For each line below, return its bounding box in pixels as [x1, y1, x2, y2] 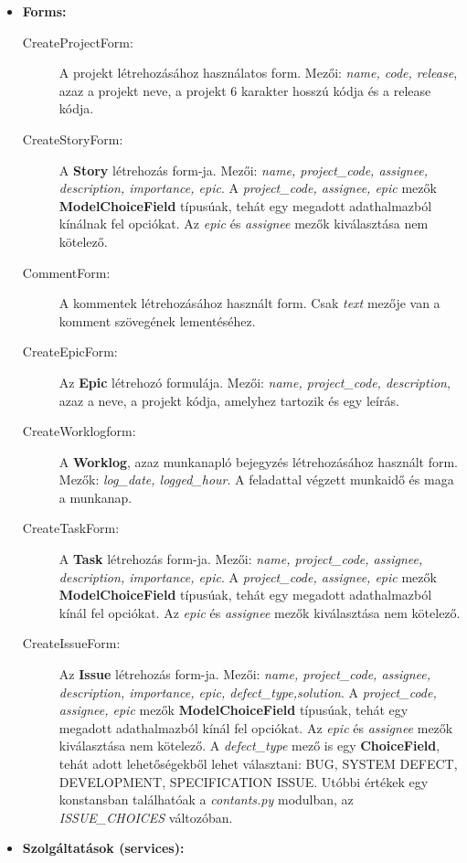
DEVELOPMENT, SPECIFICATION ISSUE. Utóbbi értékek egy [58, 772, 429, 791]
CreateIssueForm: [22, 634, 121, 653]
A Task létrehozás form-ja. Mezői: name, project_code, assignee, [58, 549, 423, 569]
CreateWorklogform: [22, 421, 136, 441]
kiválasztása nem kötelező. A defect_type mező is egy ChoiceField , [58, 736, 440, 755]
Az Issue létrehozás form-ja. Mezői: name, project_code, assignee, [58, 665, 431, 684]
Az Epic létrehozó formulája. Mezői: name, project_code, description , [58, 372, 451, 391]
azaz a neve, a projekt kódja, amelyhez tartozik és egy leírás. [58, 390, 399, 410]
